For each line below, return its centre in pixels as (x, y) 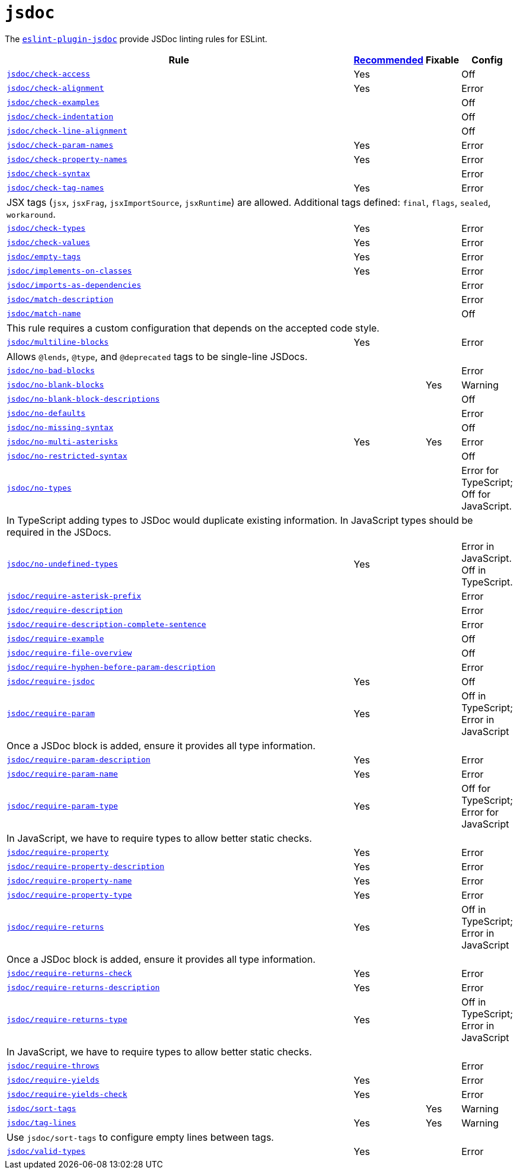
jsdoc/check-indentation (60, 117)
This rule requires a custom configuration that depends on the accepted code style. (193, 328)
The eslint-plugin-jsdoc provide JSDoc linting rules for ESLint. (136, 39)
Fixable (443, 60)
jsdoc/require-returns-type (67, 1020)
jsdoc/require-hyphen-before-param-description (111, 667)
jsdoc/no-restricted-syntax (67, 456)
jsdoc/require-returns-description (83, 988)
